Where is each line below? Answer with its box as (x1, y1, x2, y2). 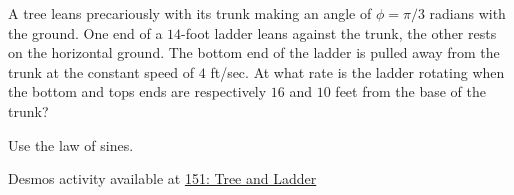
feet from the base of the (335, 81, 486, 102)
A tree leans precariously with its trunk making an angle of (8, 3, 372, 23)
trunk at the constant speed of (8, 61, 195, 82)
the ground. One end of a (8, 22, 163, 43)
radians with (429, 3, 506, 23)
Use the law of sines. (8, 134, 134, 155)
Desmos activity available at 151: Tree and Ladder (8, 168, 317, 189)
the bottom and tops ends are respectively (8, 81, 267, 102)
